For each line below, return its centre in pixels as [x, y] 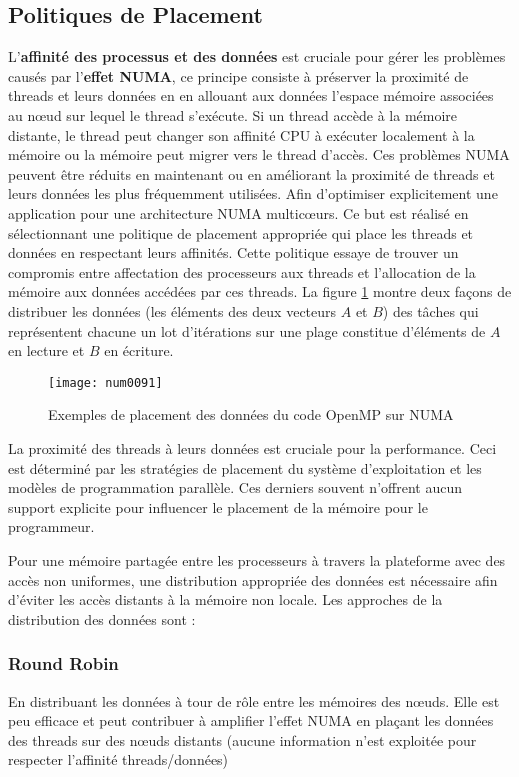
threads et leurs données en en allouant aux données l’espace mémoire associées [251, 95]
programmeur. [51, 526]
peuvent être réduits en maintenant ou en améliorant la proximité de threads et [251, 173]
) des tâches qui [430, 310]
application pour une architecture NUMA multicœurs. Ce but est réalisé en [238, 212]
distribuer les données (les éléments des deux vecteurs [172, 310]
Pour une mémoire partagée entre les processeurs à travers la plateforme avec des [257, 559]
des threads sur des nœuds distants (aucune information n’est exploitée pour [242, 739]
